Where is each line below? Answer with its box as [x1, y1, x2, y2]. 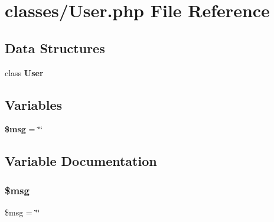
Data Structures [5, 38, 105, 57]
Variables [5, 95, 63, 113]
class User [5, 66, 44, 79]
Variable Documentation [5, 152, 157, 170]
